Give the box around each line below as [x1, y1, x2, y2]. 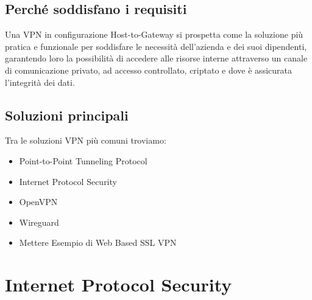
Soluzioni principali [5, 105, 129, 124]
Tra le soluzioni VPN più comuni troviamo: [5, 134, 166, 147]
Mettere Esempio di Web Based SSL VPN [19, 236, 177, 249]
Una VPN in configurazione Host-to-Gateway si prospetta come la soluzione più [5, 28, 303, 41]
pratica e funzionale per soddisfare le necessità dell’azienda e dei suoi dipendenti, [5, 40, 307, 52]
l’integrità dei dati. [5, 75, 75, 88]
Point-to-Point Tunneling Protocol [19, 154, 147, 167]
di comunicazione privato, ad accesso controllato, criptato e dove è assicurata [5, 63, 292, 76]
